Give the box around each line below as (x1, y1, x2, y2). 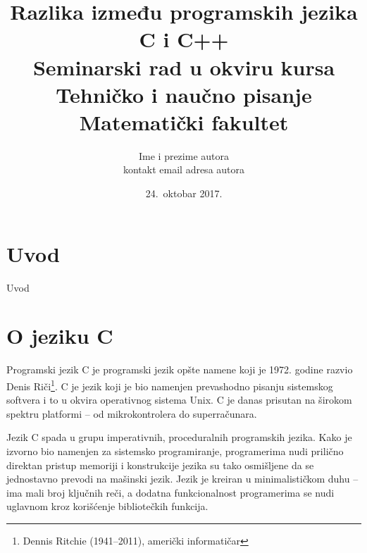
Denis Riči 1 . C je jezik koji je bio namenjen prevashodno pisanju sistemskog (6, 376, 333, 393)
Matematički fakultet (79, 107, 289, 136)
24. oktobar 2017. (145, 186, 223, 201)
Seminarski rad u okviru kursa (32, 52, 335, 81)
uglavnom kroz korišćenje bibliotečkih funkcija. (6, 499, 209, 514)
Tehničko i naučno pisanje (56, 80, 312, 108)
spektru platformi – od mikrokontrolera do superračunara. (6, 406, 257, 421)
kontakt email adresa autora (123, 162, 245, 177)
